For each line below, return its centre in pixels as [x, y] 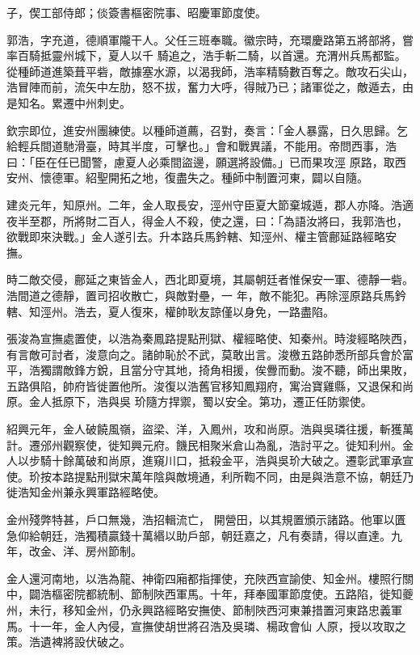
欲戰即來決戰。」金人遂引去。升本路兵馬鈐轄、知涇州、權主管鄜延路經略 [196, 237]
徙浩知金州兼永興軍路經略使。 [86, 492]
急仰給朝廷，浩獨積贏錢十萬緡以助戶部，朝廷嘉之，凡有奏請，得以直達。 [199, 535]
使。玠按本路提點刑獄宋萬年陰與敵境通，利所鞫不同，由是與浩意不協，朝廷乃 [210, 476]
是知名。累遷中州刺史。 [69, 102]
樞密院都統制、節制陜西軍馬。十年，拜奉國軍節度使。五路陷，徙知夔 [232, 594]
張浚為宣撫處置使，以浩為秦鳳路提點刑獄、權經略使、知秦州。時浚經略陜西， [210, 338]
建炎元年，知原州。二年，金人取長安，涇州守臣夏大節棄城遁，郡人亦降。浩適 [210, 204]
